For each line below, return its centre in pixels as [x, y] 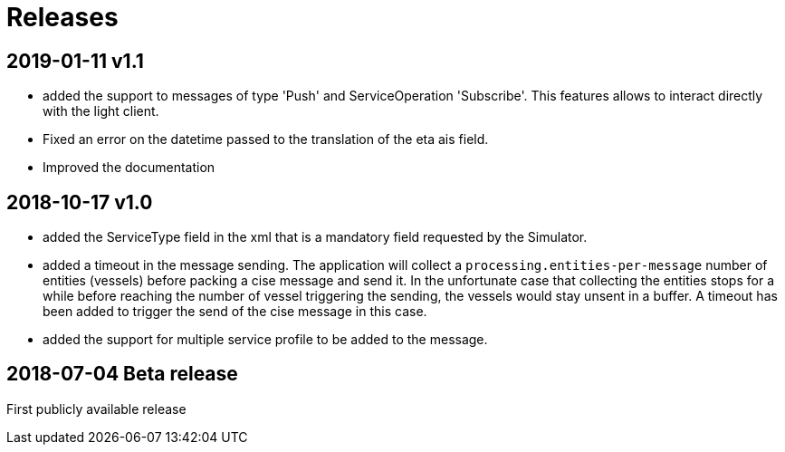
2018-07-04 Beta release [122, 374]
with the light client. [101, 111]
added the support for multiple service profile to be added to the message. [265, 340]
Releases [62, 17]
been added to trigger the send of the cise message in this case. [235, 312]
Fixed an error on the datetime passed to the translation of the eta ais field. [266, 139]
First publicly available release [96, 409]
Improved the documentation [129, 168]
